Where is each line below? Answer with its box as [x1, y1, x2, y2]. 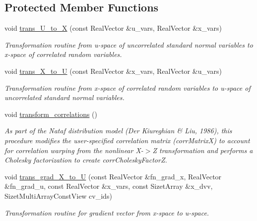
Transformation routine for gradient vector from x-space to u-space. [4, 207, 209, 218]
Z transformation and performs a [152, 145, 253, 155]
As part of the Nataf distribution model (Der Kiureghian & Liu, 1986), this [4, 125, 232, 136]
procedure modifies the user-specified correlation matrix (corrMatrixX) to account [4, 135, 250, 145]
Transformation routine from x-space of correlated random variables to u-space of [4, 82, 251, 93]
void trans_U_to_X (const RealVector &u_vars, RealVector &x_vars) [4, 23, 222, 33]
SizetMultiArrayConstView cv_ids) [4, 190, 112, 201]
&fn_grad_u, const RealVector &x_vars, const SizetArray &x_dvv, [4, 181, 213, 191]
